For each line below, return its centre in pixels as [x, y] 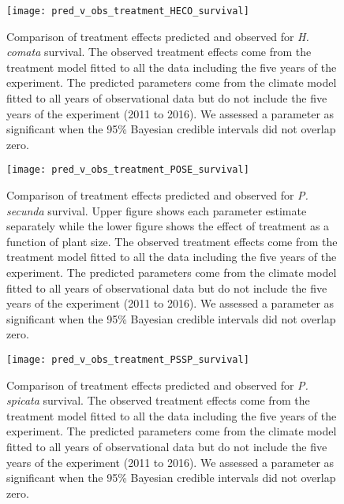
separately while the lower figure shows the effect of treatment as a [168, 226]
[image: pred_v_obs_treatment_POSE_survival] [128, 170]
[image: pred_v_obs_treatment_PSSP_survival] [128, 360]
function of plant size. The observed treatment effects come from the [172, 241]
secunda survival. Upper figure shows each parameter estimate [157, 210]
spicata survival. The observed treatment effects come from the [158, 400]
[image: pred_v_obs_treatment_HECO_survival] [128, 11]
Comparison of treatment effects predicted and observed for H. [158, 36]
